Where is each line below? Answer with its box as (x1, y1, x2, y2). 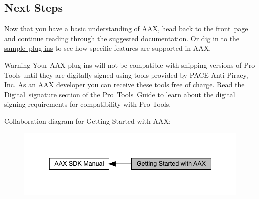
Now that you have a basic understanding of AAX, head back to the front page (4, 23, 248, 34)
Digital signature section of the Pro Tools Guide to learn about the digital (4, 89, 235, 99)
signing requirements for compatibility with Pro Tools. (4, 99, 171, 109)
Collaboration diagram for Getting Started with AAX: (4, 115, 171, 126)
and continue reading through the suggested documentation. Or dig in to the (4, 33, 240, 43)
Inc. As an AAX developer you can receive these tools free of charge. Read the (4, 79, 245, 90)
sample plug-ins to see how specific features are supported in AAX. (4, 43, 211, 53)
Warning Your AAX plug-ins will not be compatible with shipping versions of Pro (4, 59, 255, 70)
